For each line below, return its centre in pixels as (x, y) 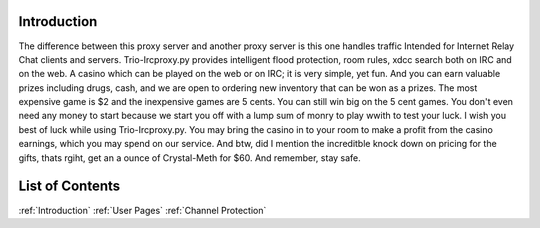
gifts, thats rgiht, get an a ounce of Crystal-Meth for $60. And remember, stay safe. (190, 157)
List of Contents (69, 186)
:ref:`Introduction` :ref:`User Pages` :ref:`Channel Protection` (142, 210)
